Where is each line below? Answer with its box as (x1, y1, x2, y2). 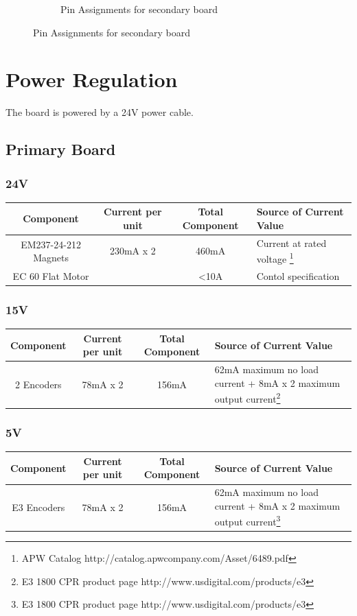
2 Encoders (15, 377, 62, 391)
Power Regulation (5, 65, 178, 93)
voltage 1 (256, 250, 294, 266)
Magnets (33, 250, 69, 265)
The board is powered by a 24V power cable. (5, 105, 194, 119)
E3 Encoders (12, 499, 65, 514)
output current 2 (214, 390, 281, 406)
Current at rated (256, 235, 327, 250)
